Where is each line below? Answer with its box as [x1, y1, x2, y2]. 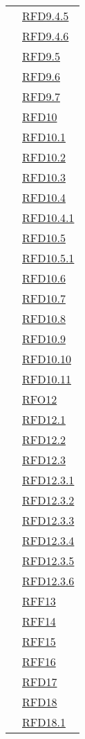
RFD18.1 [22, 714, 66, 730]
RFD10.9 [22, 331, 66, 347]
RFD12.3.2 [22, 492, 75, 508]
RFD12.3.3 [22, 512, 75, 528]
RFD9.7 [22, 88, 60, 104]
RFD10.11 [22, 371, 71, 387]
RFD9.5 [22, 48, 60, 64]
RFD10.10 [22, 351, 71, 367]
